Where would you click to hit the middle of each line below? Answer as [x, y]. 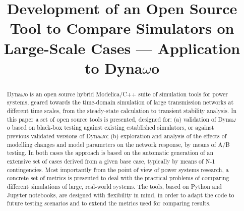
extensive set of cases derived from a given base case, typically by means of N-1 [111, 161]
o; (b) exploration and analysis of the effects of [165, 136]
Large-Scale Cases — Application [122, 48]
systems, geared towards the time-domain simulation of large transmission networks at [120, 102]
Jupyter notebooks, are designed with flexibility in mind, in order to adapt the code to [120, 195]
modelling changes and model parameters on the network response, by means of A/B [118, 144]
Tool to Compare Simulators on [122, 28]
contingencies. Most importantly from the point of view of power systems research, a [118, 169]
